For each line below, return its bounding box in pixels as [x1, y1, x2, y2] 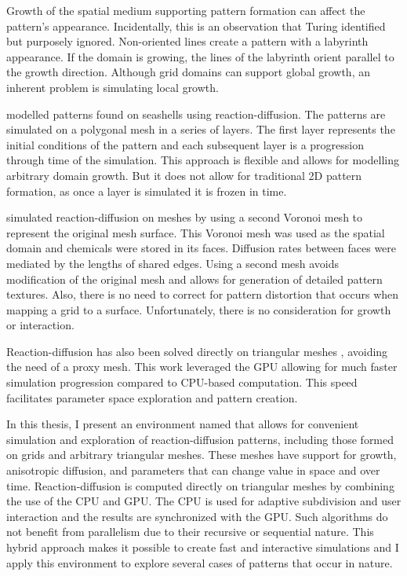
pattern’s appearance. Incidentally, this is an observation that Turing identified [6, 17, 386, 34]
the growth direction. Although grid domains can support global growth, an [6, 64, 370, 80]
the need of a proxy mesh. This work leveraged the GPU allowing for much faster [6, 358, 398, 375]
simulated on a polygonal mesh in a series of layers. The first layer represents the [6, 121, 395, 138]
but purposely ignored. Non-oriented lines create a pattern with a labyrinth [6, 33, 369, 50]
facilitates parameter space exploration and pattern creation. [6, 389, 298, 405]
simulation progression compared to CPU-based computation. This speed [6, 374, 358, 391]
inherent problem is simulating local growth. [6, 79, 219, 95]
